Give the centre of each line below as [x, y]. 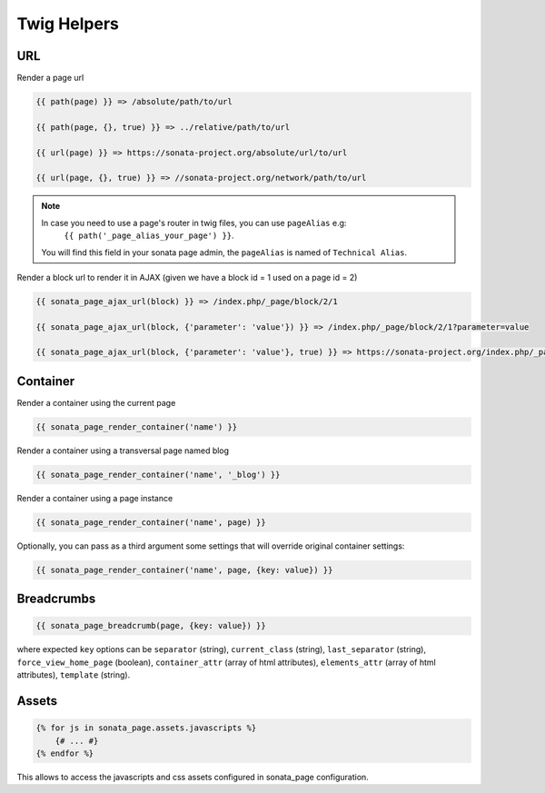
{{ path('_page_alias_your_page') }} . [149, 235]
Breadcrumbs [56, 599]
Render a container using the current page [96, 402]
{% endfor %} [65, 753]
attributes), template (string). [74, 675]
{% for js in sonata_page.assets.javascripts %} [146, 728]
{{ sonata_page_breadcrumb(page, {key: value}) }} [151, 626]
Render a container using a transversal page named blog [123, 451]
